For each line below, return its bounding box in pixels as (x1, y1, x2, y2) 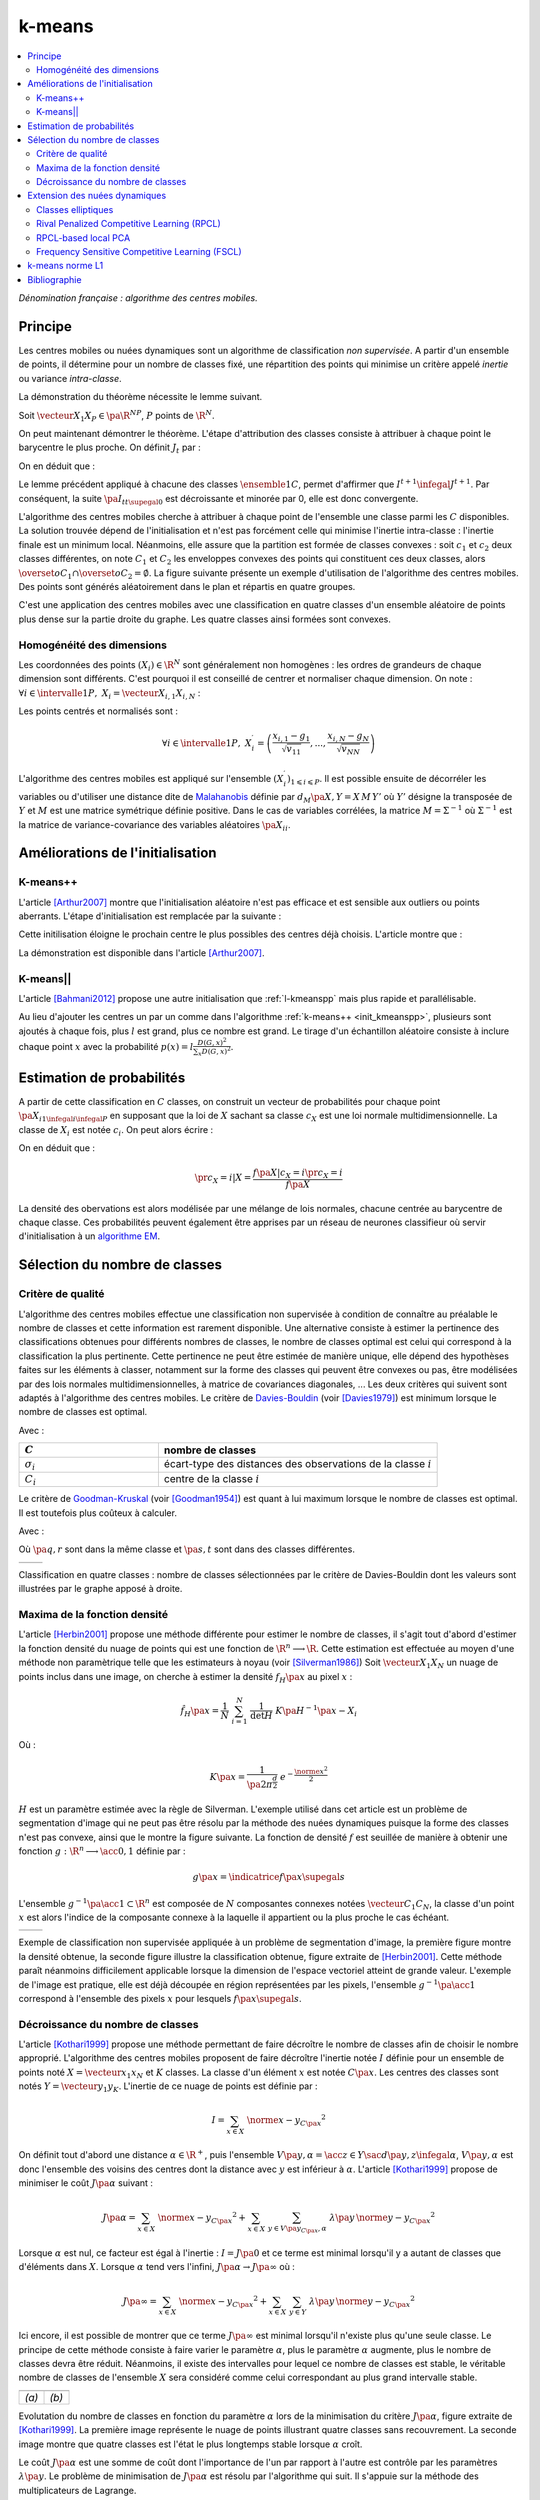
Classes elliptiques (36, 203, 114, 215)
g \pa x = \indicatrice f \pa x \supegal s (192, 1871, 345, 1883)
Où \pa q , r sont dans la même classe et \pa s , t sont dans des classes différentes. (18, 1543, 355, 1555)
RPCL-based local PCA (36, 231, 131, 244)
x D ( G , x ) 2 (198, 1045, 232, 1058)
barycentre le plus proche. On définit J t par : (18, 441, 201, 456)
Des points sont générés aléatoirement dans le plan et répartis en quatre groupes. (18, 580, 356, 592)
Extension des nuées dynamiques (27, 190, 167, 202)
